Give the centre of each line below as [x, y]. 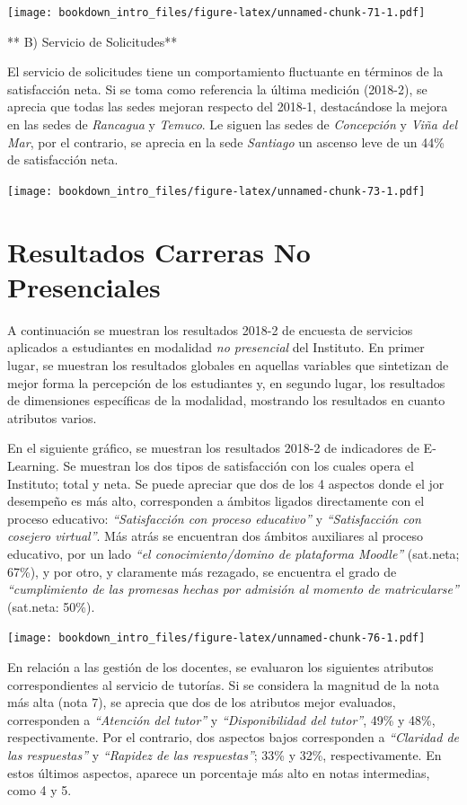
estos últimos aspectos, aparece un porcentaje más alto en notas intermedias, [219, 772]
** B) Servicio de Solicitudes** [93, 41]
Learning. [33, 465]
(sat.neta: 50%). [51, 606]
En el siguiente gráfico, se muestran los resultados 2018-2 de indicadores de [213, 448]
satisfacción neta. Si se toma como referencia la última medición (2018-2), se [217, 88]
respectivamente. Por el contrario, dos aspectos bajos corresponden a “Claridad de [233, 737]
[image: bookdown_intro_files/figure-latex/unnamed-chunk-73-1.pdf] [216, 191]
